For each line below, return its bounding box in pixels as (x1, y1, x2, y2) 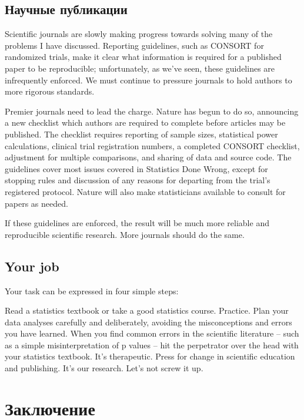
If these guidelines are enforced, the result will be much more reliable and (5, 217, 269, 229)
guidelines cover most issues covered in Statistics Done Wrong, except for (5, 162, 268, 174)
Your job (5, 257, 59, 275)
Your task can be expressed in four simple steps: (5, 284, 179, 297)
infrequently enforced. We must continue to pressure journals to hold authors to (5, 73, 292, 86)
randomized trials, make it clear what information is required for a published (5, 51, 282, 63)
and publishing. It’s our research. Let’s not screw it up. (5, 362, 203, 374)
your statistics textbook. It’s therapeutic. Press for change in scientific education (5, 350, 295, 362)
